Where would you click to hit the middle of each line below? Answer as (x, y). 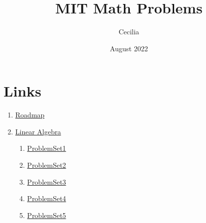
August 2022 (129, 48)
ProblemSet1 (47, 148)
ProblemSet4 (47, 198)
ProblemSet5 (47, 215)
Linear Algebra (38, 131)
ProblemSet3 (47, 181)
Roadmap (30, 115)
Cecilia (129, 32)
